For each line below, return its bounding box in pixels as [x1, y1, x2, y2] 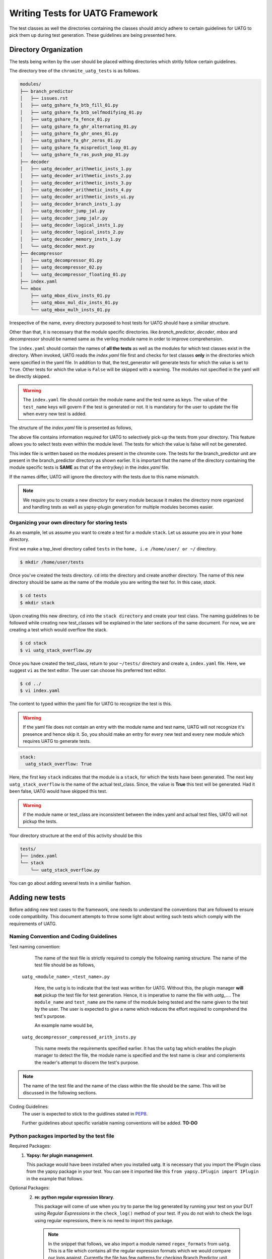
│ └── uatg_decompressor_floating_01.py [20, 271, 126, 277]
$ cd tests [20, 593, 47, 599]
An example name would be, [34, 1022, 94, 1028]
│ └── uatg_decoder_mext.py [20, 243, 95, 249]
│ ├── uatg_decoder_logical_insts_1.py [20, 222, 124, 228]
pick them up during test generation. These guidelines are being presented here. [9, 32, 177, 38]
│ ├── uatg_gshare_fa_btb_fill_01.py [20, 102, 118, 108]
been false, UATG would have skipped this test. [9, 788, 108, 794]
